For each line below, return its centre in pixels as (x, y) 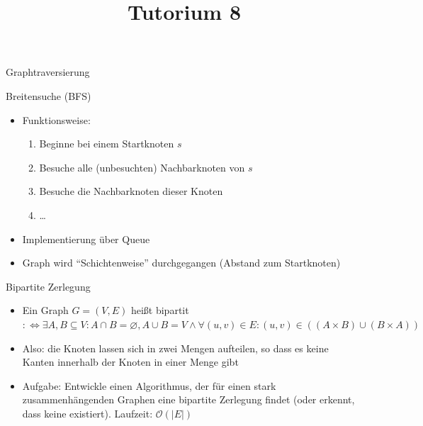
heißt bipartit (160, 310)
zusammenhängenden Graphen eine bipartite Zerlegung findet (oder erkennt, (188, 399)
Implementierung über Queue (86, 239)
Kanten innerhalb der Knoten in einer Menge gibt (130, 362)
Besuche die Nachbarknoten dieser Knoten (131, 191)
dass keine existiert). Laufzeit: (88, 413)
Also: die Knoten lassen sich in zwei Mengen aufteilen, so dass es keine (175, 348)
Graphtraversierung (48, 72)
